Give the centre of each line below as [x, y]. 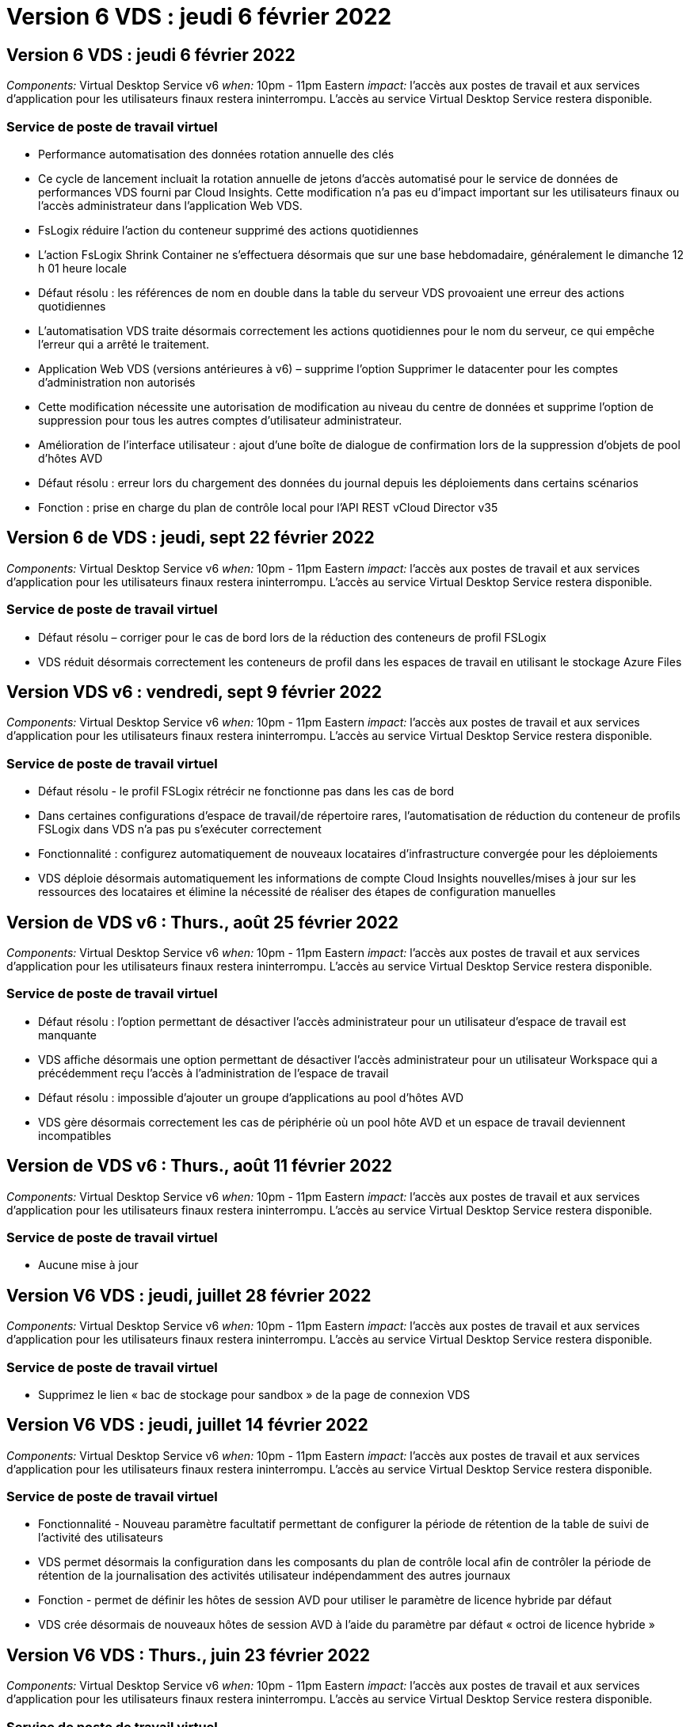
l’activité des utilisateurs [101, 1538]
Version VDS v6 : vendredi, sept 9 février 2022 [194, 692]
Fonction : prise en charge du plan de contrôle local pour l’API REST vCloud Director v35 [268, 507]
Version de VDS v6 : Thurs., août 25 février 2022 [203, 922]
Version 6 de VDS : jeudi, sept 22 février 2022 [191, 538]
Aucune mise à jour [88, 1265]
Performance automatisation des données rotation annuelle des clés [216, 154]
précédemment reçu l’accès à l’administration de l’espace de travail [213, 1073]
